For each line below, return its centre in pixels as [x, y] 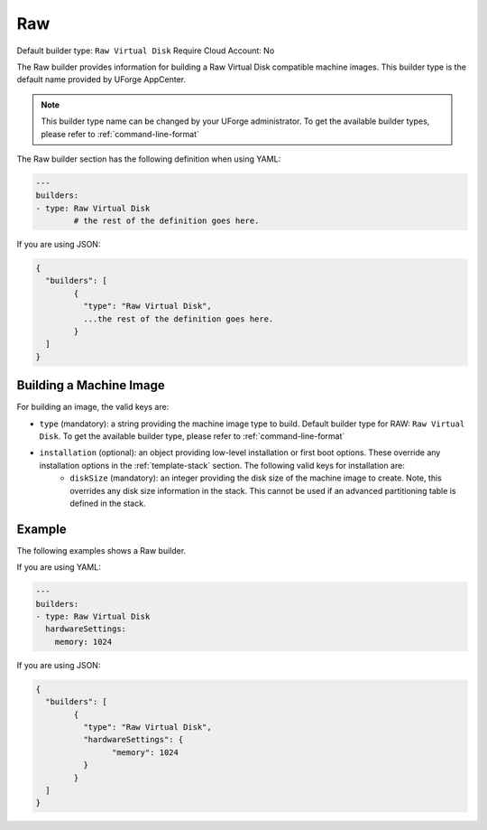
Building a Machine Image [91, 385]
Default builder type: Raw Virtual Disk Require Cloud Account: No [146, 51]
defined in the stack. [108, 503]
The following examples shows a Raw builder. [101, 550]
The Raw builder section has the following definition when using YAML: [149, 159]
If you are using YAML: [59, 567]
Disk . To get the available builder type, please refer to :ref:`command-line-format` [192, 436]
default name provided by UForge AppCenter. [101, 79]
